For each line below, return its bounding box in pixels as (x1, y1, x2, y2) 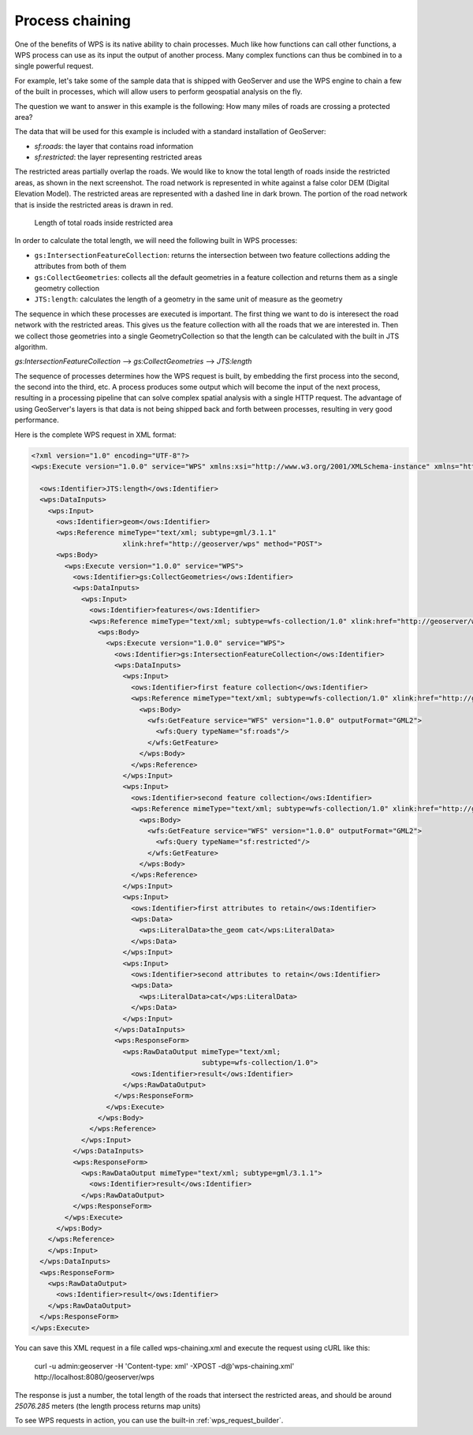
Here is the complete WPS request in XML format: (14, 430, 177, 439)
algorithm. (14, 342, 48, 351)
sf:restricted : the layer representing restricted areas (34, 152, 203, 162)
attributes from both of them (34, 261, 126, 271)
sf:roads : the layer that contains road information (34, 141, 194, 151)
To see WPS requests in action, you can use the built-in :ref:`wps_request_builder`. (14, 1416, 284, 1426)
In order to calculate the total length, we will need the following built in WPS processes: (14, 236, 298, 245)
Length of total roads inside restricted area (34, 218, 173, 228)
